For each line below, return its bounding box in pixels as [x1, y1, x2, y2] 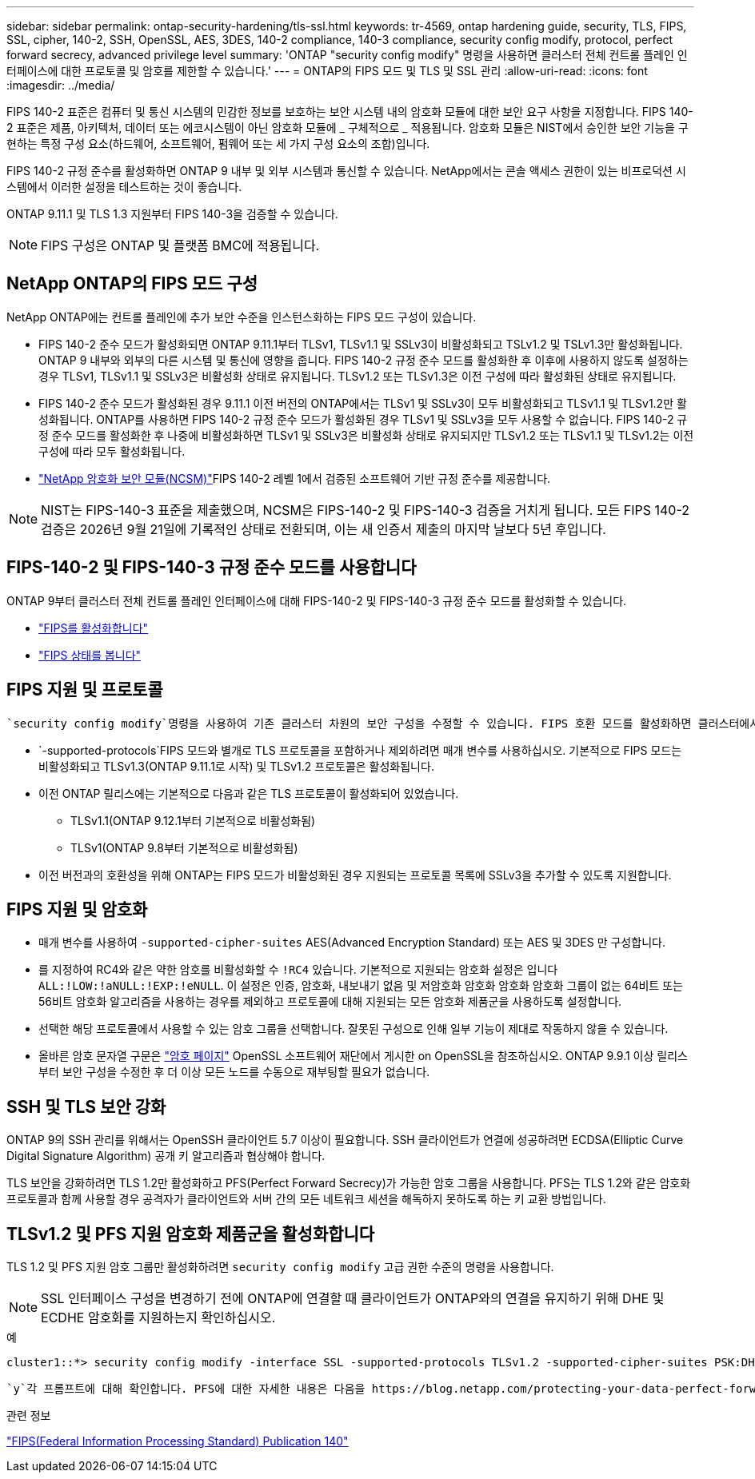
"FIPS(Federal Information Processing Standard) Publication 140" [6, 1434, 349, 1449]
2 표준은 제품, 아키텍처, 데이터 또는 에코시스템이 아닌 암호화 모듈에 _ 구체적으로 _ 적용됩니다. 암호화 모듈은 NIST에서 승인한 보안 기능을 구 [6, 121, 689, 134]
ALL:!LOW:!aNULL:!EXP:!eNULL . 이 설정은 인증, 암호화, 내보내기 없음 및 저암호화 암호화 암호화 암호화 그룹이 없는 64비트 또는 [38, 979, 683, 993]
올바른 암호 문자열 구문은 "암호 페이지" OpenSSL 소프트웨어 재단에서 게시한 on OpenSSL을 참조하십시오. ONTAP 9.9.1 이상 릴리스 [38, 1049, 688, 1063]
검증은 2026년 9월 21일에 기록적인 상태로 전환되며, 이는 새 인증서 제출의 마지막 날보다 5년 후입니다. [41, 520, 606, 537]
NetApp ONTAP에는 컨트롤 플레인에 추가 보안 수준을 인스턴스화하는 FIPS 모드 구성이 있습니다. [6, 309, 477, 324]
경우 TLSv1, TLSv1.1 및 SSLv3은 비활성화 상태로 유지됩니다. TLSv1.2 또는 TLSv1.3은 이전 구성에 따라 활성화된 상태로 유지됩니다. [38, 369, 677, 383]
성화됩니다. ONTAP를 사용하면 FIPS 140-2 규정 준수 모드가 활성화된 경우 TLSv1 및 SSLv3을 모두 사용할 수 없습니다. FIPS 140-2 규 [38, 412, 688, 426]
